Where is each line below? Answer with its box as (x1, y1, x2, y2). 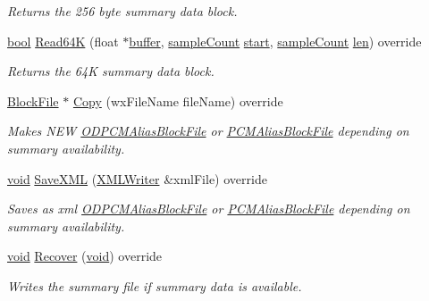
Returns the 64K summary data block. (7, 62, 214, 80)
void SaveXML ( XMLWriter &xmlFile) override (7, 169, 267, 188)
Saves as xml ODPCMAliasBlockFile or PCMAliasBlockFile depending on (7, 199, 410, 218)
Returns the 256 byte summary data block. (7, 2, 238, 20)
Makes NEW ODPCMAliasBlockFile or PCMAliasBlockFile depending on (7, 121, 409, 140)
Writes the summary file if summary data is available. (7, 276, 302, 295)
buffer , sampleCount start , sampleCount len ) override (129, 31, 422, 50)
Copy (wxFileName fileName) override (72, 91, 283, 110)
